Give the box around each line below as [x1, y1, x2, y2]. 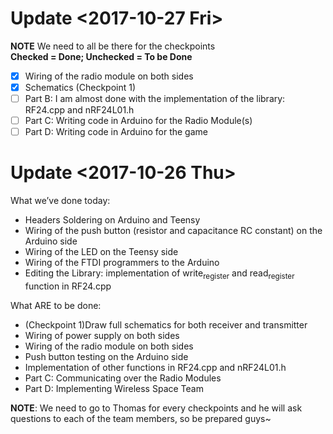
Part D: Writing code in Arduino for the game [24, 126, 208, 138]
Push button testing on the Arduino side [24, 350, 189, 362]
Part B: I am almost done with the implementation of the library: [24, 93, 286, 105]
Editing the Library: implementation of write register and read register [24, 267, 295, 281]
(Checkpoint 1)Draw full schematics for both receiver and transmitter [24, 318, 308, 331]
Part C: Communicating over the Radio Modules [24, 372, 222, 384]
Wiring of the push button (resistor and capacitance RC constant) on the [24, 225, 323, 237]
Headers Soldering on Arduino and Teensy [24, 214, 201, 226]
